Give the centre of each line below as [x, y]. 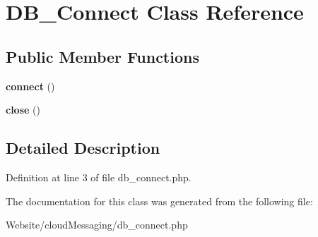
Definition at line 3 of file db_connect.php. [99, 177]
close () [23, 110]
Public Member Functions [102, 56]
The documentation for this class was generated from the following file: [159, 201]
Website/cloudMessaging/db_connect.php [97, 225]
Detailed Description [83, 148]
